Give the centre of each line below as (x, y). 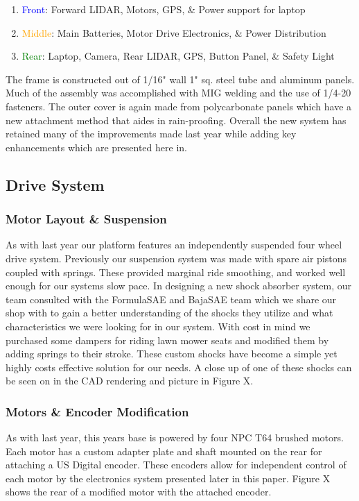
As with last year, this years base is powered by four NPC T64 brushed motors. (175, 438)
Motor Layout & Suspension (86, 219)
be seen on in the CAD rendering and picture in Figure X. (130, 381)
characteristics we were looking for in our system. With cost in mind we (158, 326)
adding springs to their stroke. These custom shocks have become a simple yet (172, 354)
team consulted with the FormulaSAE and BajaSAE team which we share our (171, 299)
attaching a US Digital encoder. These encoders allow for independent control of (176, 465)
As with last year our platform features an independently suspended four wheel (174, 245)
